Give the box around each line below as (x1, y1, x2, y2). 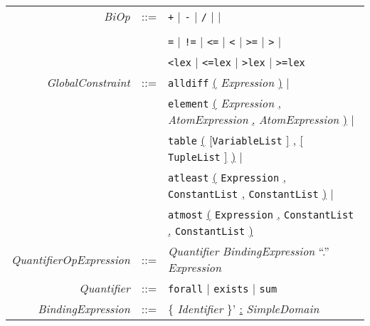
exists (213, 283, 249, 295)
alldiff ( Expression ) (168, 74, 282, 90)
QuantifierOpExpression (11, 251, 130, 268)
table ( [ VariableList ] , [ (168, 132, 303, 148)
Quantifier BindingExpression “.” (168, 243, 329, 259)
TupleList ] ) (168, 148, 236, 164)
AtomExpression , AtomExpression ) (168, 111, 347, 127)
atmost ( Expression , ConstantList (168, 206, 354, 222)
